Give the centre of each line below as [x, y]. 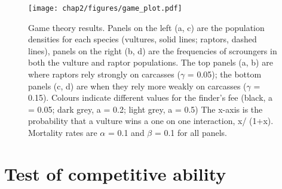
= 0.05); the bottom [224, 74]
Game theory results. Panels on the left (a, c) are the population [146, 27]
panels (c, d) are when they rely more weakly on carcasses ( [137, 86]
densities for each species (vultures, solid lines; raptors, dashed [142, 39]
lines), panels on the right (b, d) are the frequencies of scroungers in [153, 50]
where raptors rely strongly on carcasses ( [104, 74]
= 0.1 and [126, 132]
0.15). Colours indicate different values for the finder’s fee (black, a [151, 97]
